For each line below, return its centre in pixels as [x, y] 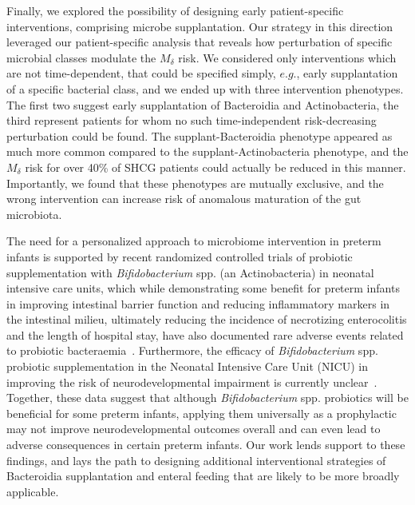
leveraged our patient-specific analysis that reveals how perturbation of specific [200, 42]
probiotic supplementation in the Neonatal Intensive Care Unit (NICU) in [187, 366]
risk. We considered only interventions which [287, 57]
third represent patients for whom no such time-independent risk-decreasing [192, 120]
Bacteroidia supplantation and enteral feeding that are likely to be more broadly [203, 476]
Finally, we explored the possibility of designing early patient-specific [175, 10]
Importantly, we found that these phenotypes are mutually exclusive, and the [195, 183]
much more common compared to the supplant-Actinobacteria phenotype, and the [207, 151]
